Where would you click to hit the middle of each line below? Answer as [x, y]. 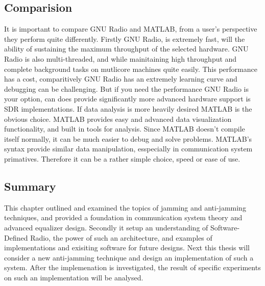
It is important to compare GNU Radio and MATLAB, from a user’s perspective [131, 29]
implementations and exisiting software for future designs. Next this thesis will [127, 248]
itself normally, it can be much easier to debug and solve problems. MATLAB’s [128, 138]
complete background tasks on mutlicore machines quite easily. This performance [131, 69]
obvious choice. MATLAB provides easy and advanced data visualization [118, 119]
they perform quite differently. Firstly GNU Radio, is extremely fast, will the [125, 38]
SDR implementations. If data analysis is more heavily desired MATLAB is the [128, 108]
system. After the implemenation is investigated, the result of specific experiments [132, 267]
